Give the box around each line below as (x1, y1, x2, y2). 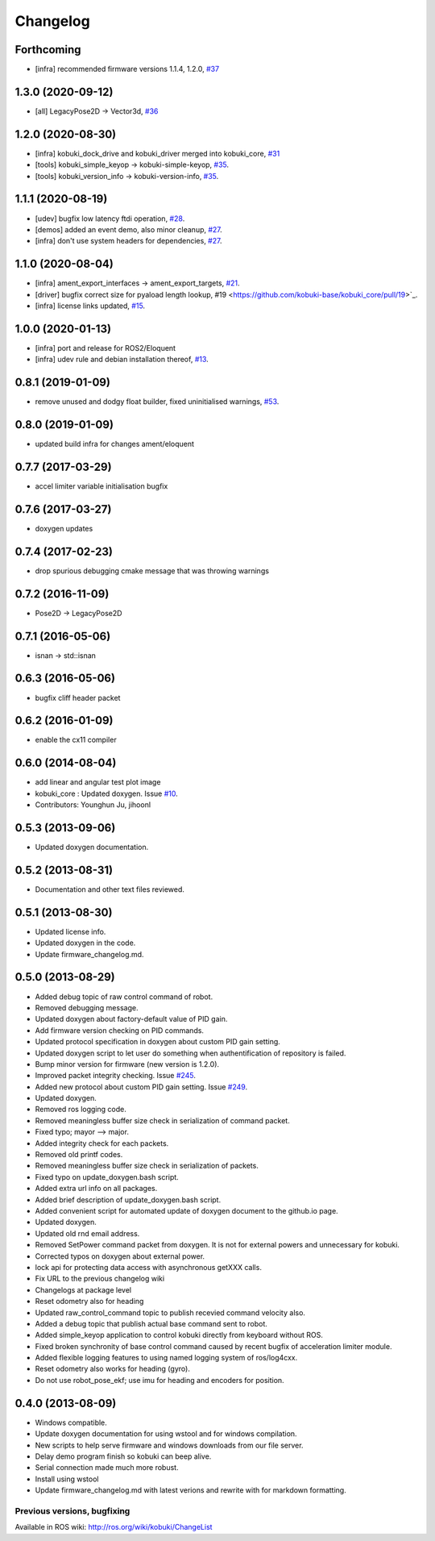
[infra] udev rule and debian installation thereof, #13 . (35, 355, 209, 364)
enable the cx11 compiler (35, 735, 117, 745)
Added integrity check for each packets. (35, 1138, 169, 1148)
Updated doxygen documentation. (35, 843, 149, 852)
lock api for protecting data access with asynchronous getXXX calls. (35, 1262, 262, 1272)
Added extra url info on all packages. (35, 1184, 158, 1193)
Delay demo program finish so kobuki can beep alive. (35, 1451, 212, 1461)
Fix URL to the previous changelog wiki (35, 1274, 165, 1284)
